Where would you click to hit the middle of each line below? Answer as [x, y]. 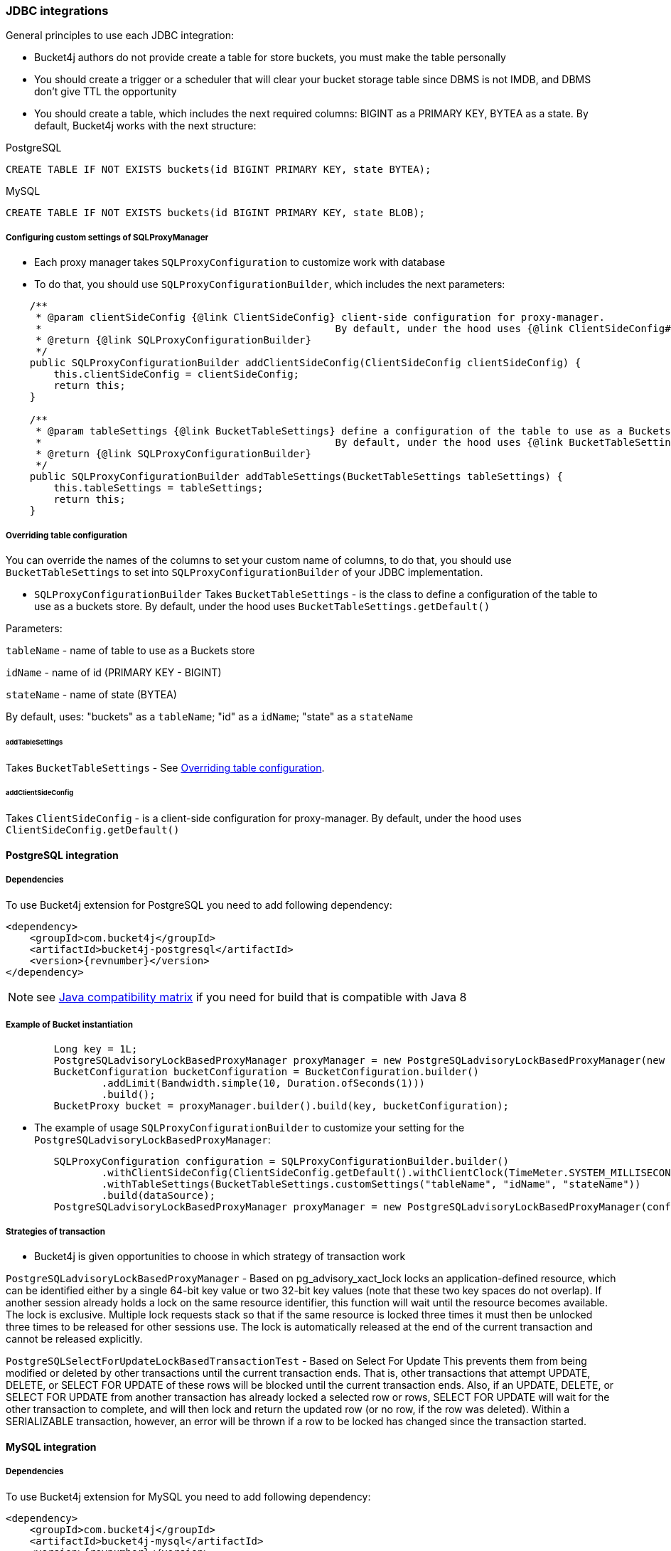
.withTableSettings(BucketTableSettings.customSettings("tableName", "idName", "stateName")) [371, 1184]
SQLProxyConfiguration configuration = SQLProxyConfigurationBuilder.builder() [281, 1162]
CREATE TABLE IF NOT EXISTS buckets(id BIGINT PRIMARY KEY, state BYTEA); [219, 170]
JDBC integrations [57, 11]
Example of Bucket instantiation [69, 1025]
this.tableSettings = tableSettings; [159, 488]
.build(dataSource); [159, 1196]
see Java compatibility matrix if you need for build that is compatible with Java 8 [252, 997]
